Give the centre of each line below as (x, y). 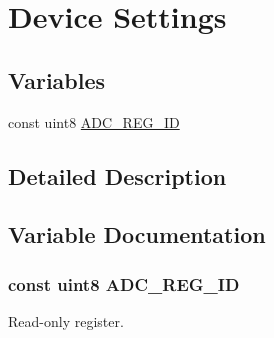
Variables (57, 79)
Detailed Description (117, 175)
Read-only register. (66, 320)
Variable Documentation (137, 234)
